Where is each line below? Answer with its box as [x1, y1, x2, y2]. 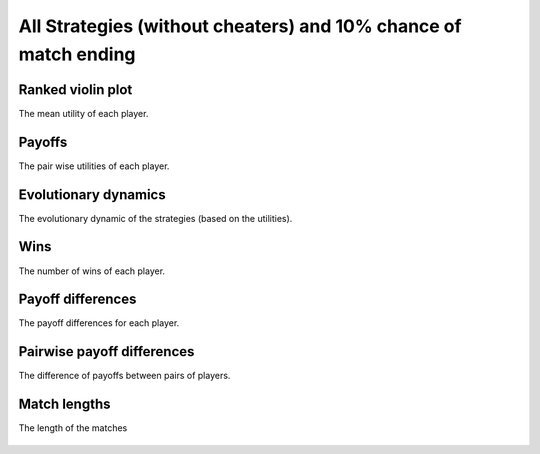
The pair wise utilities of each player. [18, 160, 170, 172]
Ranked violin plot [18, 81, 133, 98]
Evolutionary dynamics [18, 186, 166, 203]
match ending [18, 43, 136, 65]
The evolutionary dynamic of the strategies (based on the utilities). [18, 212, 293, 224]
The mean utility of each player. [18, 107, 149, 119]
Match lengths [18, 396, 111, 413]
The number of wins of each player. [18, 265, 165, 277]
